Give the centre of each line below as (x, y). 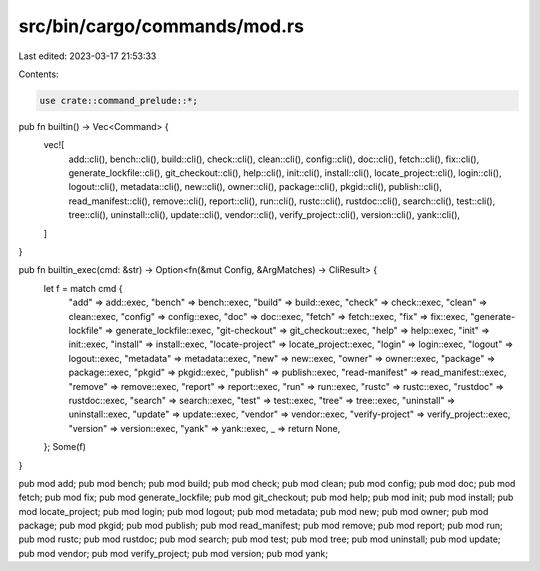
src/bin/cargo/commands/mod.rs (161, 26)
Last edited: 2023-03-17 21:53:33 (87, 56)
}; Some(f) (65, 447)
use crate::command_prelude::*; (119, 100)
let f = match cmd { (83, 288)
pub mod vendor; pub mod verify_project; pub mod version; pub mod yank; (173, 553)
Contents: (38, 74)
